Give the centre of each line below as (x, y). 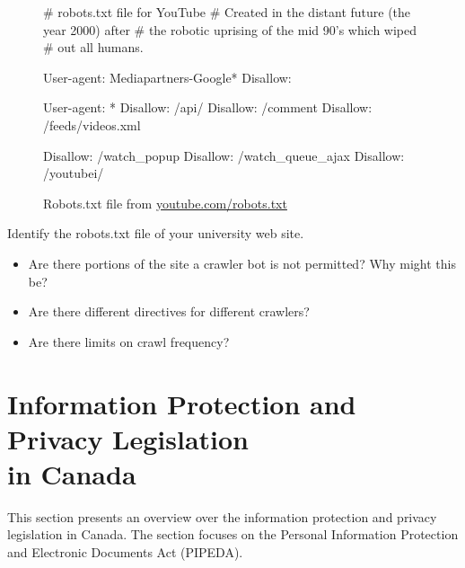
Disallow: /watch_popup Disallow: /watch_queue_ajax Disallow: (224, 155)
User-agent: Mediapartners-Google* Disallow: (167, 77)
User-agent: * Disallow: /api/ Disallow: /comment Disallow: (208, 107)
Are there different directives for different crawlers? (169, 311)
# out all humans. (93, 47)
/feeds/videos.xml (92, 124)
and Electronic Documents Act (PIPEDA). (125, 552)
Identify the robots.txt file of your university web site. (156, 233)
